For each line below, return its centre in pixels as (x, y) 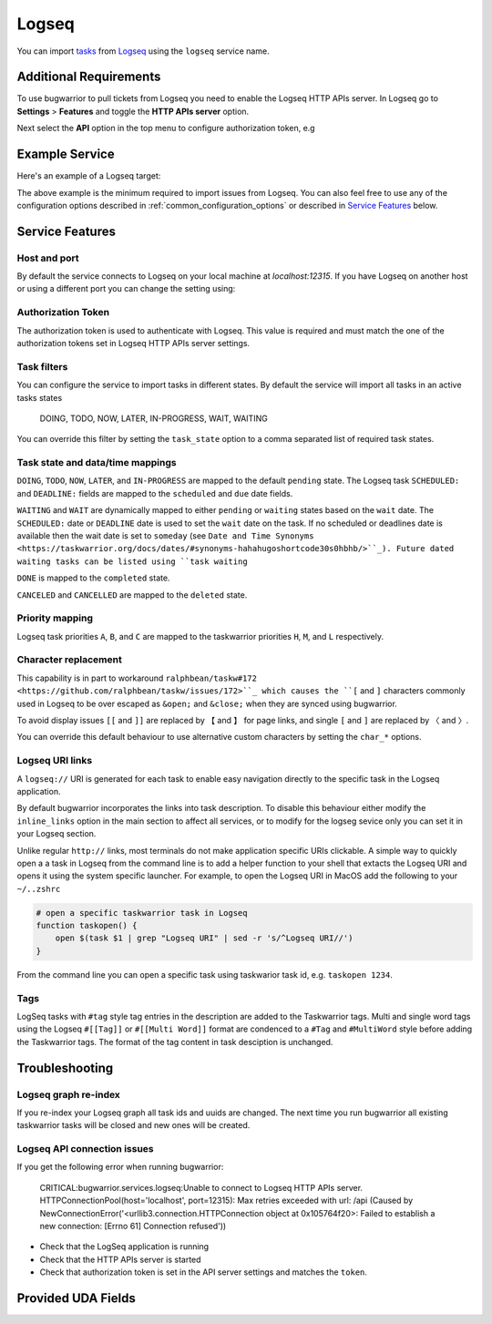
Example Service (66, 154)
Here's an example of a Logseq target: (89, 176)
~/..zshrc (39, 889)
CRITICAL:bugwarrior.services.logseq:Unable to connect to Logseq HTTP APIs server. (201, 1187)
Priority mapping (55, 618)
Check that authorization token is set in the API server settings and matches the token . (204, 1272)
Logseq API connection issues (85, 1149)
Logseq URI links (55, 761)
